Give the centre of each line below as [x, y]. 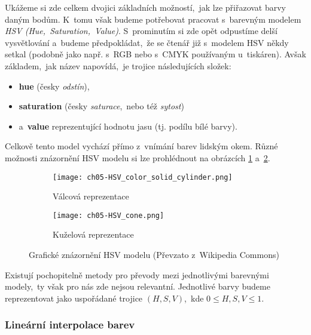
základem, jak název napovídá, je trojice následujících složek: [118, 65]
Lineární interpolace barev [70, 325]
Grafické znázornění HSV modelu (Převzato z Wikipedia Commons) [154, 255]
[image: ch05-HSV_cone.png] [109, 215]
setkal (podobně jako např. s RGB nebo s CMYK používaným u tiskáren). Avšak [155, 54]
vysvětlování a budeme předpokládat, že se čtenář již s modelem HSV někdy [147, 42]
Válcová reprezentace [91, 196]
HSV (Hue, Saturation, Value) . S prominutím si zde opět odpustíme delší [141, 31]
